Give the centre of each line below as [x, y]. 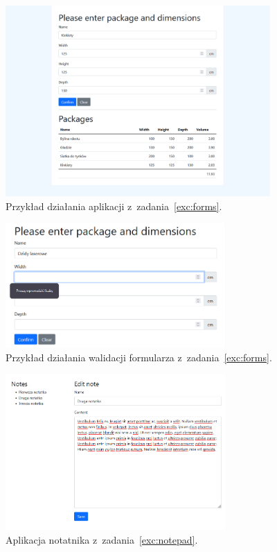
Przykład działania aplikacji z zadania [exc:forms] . [114, 206]
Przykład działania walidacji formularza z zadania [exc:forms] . [139, 357]
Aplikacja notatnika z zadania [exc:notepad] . [102, 539]
